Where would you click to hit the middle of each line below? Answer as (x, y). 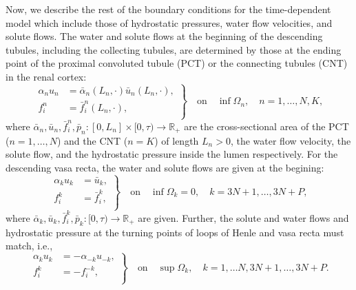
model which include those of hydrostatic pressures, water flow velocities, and (169, 22)
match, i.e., (29, 246)
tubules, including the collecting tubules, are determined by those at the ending (174, 49)
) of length (177, 140)
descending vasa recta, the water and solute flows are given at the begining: (165, 167)
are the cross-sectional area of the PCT (266, 126)
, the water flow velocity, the (291, 140)
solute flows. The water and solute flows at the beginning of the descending (164, 36)
